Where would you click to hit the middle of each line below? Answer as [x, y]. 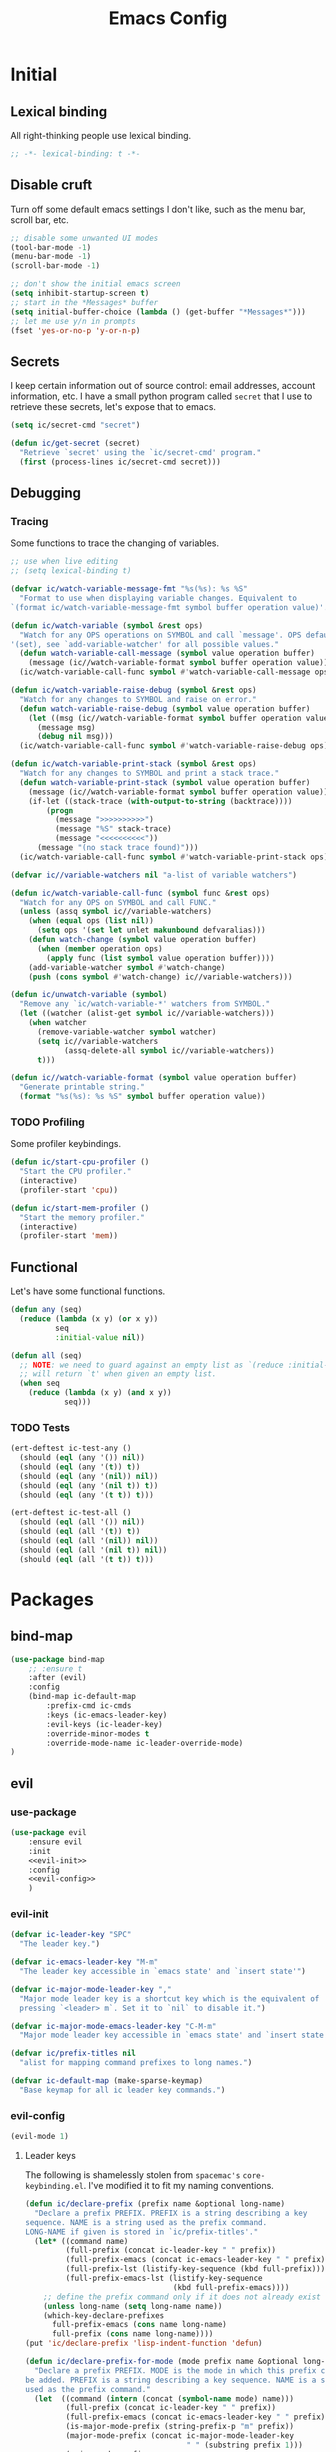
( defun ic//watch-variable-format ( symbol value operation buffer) [154, 1078]
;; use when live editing [64, 562]
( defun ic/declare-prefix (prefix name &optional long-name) [155, 2204]
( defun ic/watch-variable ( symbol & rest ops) [106, 625]
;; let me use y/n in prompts [73, 321]
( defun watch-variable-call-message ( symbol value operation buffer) [167, 653]
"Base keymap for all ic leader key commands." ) [122, 2090]
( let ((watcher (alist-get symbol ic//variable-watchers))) [147, 1013]
